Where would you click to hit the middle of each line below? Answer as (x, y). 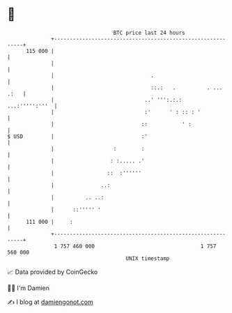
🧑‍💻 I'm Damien (29, 288)
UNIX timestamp (148, 258)
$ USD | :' (78, 136)
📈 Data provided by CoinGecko (53, 272)
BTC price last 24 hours (149, 33)
